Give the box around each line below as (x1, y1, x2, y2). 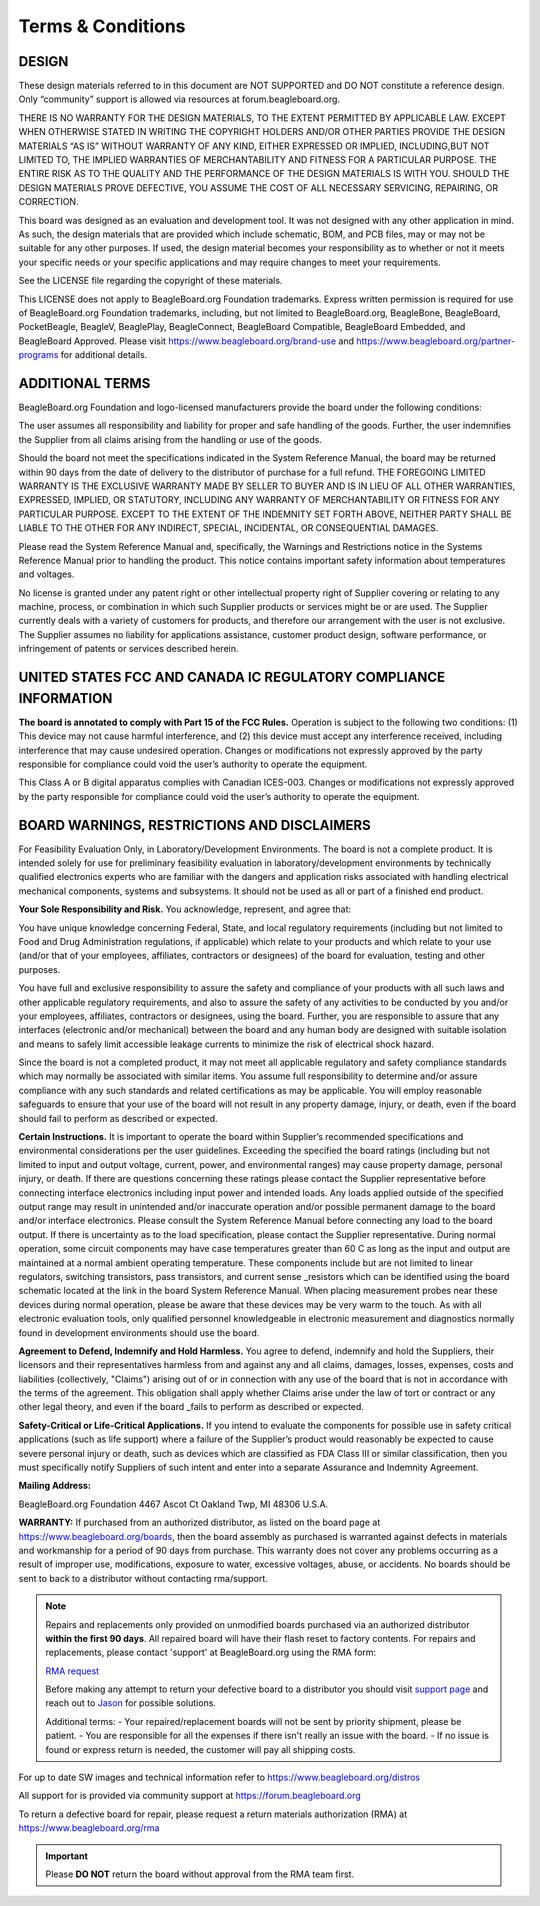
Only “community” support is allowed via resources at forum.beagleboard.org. (18, 93, 340, 105)
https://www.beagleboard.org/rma (18, 1822, 160, 1834)
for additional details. (60, 349, 148, 361)
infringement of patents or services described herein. (18, 643, 239, 655)
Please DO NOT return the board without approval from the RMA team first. (45, 1868, 355, 1880)
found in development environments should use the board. (18, 1326, 260, 1339)
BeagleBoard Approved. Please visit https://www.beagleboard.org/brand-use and (18, 335, 355, 347)
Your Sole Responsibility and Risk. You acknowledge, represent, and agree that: (18, 903, 352, 915)
